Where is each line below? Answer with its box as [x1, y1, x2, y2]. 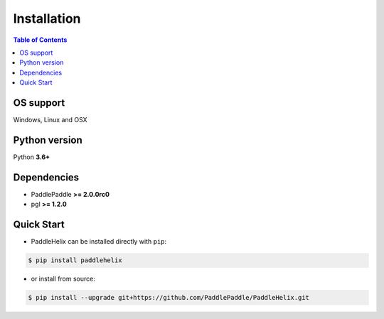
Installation [13, 11, 81, 26]
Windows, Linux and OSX [13, 116, 88, 124]
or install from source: [31, 274, 95, 283]
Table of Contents [13, 36, 68, 44]
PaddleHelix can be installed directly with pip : [31, 237, 167, 246]
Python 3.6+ [13, 153, 50, 161]
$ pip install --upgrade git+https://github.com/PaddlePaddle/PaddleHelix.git [28, 293, 309, 302]
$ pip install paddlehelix [28, 256, 122, 264]
